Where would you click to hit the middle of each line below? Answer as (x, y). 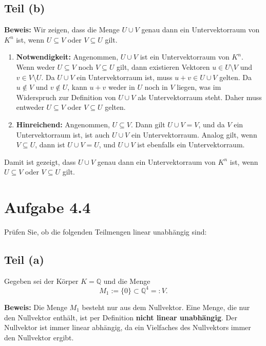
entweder (30, 107)
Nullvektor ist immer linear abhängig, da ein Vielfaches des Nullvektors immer (128, 327)
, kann (77, 87)
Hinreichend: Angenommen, (63, 124)
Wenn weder (35, 66)
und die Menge (127, 281)
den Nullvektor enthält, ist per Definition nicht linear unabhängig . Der (121, 317)
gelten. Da (235, 77)
